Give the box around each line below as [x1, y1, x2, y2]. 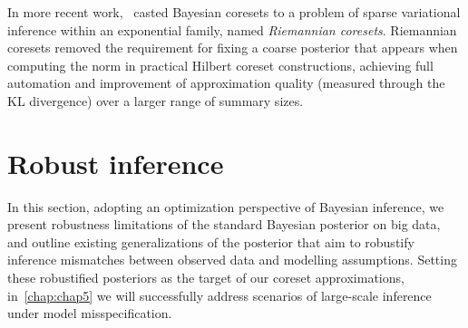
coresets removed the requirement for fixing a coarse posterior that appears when [7, 38, 458, 57]
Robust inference [7, 144, 224, 181]
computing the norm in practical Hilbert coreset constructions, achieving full [7, 55, 434, 74]
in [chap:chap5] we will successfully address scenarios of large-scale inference [7, 285, 432, 304]
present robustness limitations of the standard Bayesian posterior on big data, [7, 215, 441, 234]
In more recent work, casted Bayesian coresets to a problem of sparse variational [7, 3, 461, 21]
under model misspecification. [7, 304, 172, 323]
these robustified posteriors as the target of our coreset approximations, [7, 268, 405, 287]
